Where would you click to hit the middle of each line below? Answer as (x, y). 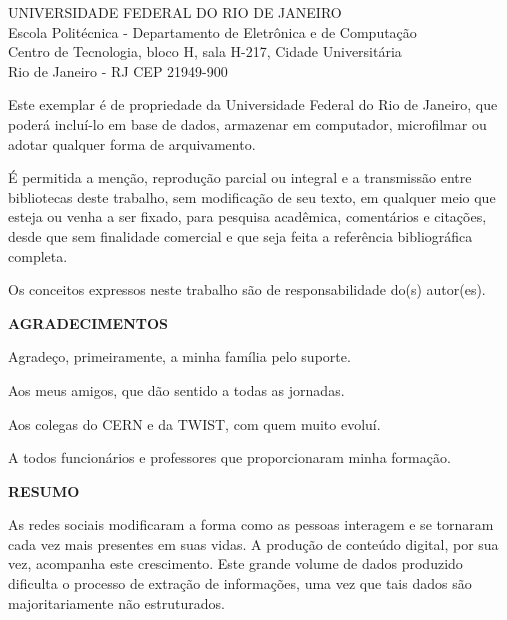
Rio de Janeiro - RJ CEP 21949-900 (118, 70)
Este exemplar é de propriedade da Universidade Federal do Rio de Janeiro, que (253, 104)
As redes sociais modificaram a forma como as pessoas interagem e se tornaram (251, 524)
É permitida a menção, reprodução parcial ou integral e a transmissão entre (240, 177)
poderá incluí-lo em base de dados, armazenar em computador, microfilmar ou (247, 123)
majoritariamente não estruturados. (116, 602)
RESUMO (44, 490)
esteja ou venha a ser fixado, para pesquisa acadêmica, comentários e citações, (247, 216)
